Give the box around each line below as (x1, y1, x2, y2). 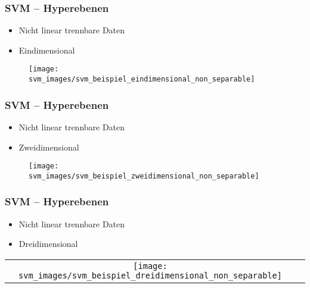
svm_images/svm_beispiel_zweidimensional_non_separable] (29, 171, 259, 180)
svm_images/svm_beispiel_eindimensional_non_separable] (29, 75, 255, 84)
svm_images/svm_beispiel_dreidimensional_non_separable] (18, 270, 282, 280)
